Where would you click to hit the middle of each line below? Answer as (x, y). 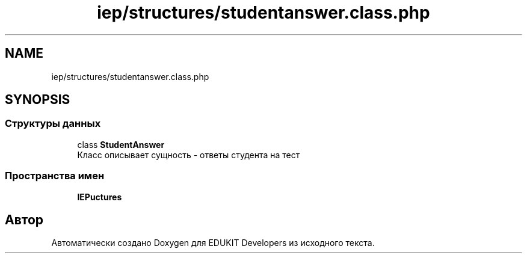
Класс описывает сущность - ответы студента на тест (189, 155)
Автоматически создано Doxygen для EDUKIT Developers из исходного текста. (213, 243)
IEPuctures (100, 197)
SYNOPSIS (38, 100)
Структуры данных (53, 124)
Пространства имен (55, 176)
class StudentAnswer (121, 144)
